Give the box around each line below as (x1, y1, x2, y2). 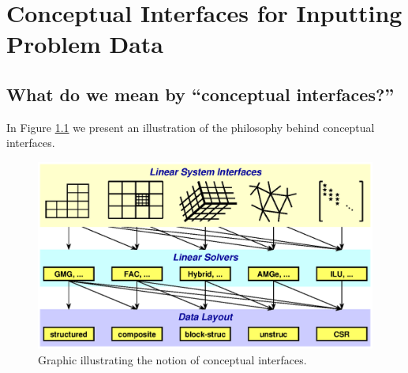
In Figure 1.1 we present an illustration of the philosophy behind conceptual (6, 119, 375, 135)
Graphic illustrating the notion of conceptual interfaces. (38, 351, 307, 367)
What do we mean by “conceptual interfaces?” (6, 81, 395, 106)
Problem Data (6, 28, 164, 60)
